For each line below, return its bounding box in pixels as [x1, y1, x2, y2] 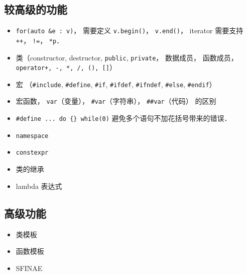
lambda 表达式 [16, 180, 62, 191]
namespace [16, 132, 49, 140]
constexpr [16, 149, 49, 157]
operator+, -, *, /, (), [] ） [16, 62, 116, 73]
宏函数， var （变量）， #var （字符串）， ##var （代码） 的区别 [16, 96, 216, 106]
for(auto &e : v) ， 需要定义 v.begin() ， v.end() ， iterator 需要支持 [16, 25, 243, 36]
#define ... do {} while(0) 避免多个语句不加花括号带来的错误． [16, 113, 231, 123]
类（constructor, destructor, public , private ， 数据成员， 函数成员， [16, 52, 238, 62]
